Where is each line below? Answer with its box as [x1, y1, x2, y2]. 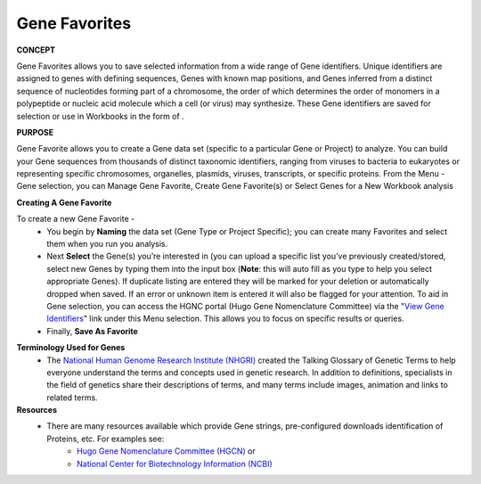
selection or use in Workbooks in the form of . [16, 111, 184, 121]
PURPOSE [16, 127, 54, 137]
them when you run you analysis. [46, 239, 168, 250]
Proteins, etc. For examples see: [46, 433, 165, 444]
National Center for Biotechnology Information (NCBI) [77, 458, 273, 469]
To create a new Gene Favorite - [16, 214, 135, 225]
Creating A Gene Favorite [16, 197, 112, 208]
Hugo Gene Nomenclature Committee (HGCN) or [77, 446, 256, 456]
